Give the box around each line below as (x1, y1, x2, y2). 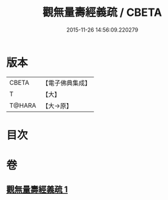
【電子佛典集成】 (42, 79, 91, 87)
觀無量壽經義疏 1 (6, 184, 68, 195)
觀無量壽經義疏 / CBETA (42, 5, 163, 20)
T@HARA (9, 101, 37, 110)
